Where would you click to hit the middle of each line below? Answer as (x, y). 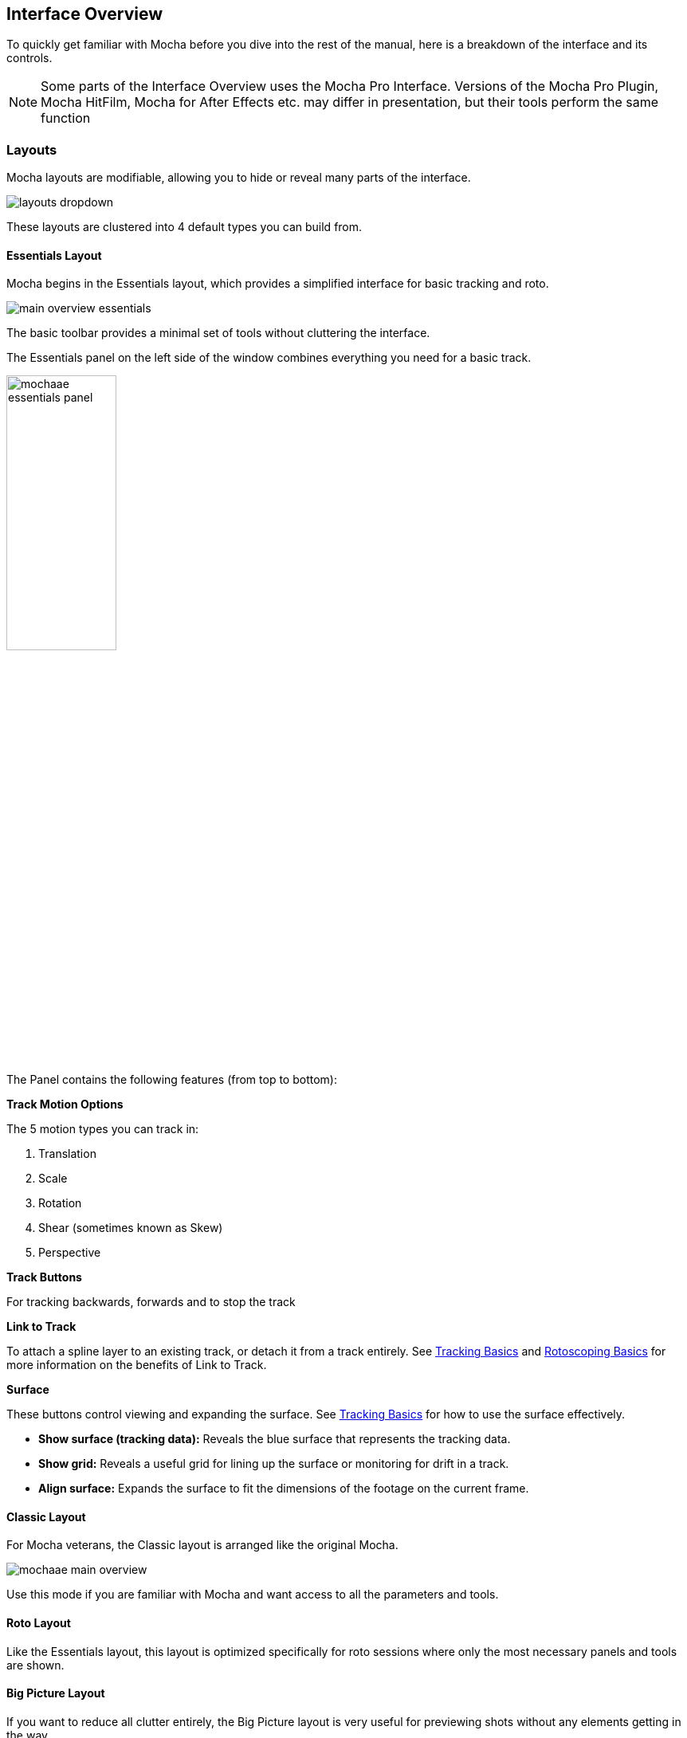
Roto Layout (39, 1623)
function (66, 118)
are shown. (35, 1665)
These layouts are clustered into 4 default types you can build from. (185, 227)
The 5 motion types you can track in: (103, 1129)
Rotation (60, 1203)
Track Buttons (44, 1277)
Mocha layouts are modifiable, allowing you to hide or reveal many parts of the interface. (239, 178)
